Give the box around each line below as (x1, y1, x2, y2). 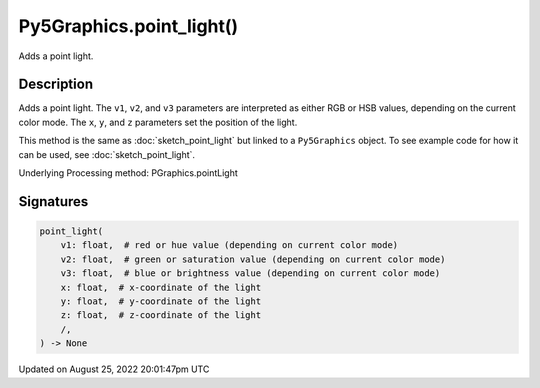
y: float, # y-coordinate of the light (60, 295, 262, 307)
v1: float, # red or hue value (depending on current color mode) (60, 240, 399, 251)
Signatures (18, 193, 89, 210)
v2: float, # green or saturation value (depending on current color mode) (60, 253, 446, 265)
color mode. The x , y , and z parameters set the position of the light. (18, 116, 298, 128)
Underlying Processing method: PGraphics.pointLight (18, 167, 239, 179)
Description (18, 76, 94, 93)
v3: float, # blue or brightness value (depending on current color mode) (60, 268, 441, 279)
